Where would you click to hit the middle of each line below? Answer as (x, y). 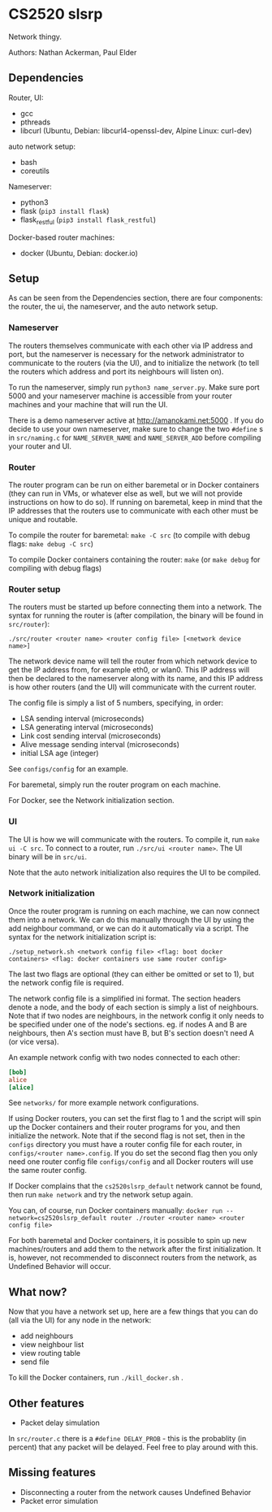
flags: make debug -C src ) (51, 543)
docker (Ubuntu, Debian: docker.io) (79, 253)
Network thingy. (35, 37)
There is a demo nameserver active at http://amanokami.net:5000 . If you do (136, 420)
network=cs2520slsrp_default (58, 1219)
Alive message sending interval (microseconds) (100, 745)
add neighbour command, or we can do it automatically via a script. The (129, 928)
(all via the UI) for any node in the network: (80, 1320)
